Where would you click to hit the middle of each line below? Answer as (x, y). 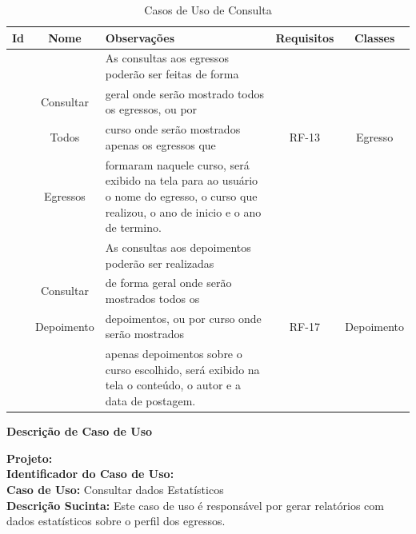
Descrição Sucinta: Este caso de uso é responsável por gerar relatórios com (195, 505)
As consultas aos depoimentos (178, 247)
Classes (374, 37)
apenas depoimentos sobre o (174, 354)
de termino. (133, 227)
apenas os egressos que (160, 144)
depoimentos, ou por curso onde (183, 318)
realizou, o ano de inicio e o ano (183, 211)
